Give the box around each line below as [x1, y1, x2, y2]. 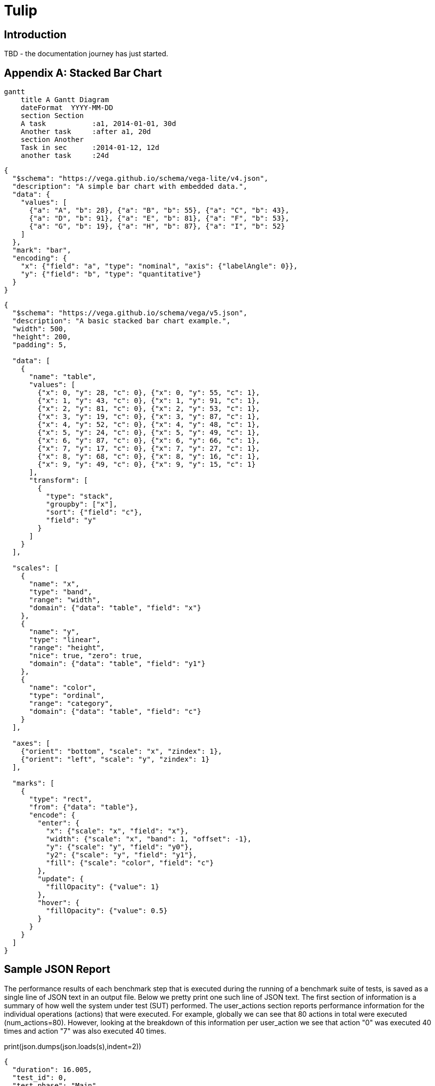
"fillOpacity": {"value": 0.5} [46, 907, 168, 915]
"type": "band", [29, 588, 93, 596]
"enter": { [37, 819, 80, 827]
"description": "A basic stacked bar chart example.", [12, 317, 231, 325]
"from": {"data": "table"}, [29, 803, 138, 812]
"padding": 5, [12, 341, 67, 349]
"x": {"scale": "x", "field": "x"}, [46, 827, 189, 835]
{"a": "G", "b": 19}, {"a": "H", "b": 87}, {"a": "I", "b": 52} [29, 222, 285, 231]
